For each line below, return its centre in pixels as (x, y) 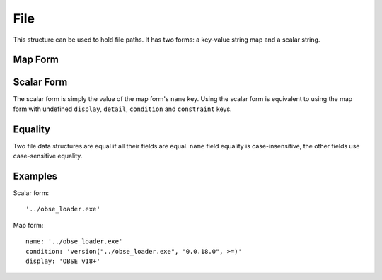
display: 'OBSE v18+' (63, 261)
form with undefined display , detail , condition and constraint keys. (123, 109)
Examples (35, 176)
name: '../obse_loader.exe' (74, 241)
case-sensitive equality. (48, 156)
